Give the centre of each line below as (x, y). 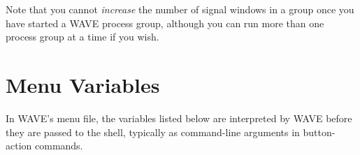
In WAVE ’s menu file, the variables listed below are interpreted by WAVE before (179, 118)
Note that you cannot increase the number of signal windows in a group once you (180, 9)
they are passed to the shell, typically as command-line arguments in (153, 132)
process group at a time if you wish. (82, 37)
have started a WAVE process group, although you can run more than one (165, 23)
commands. (59, 146)
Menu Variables (83, 84)
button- (319, 132)
